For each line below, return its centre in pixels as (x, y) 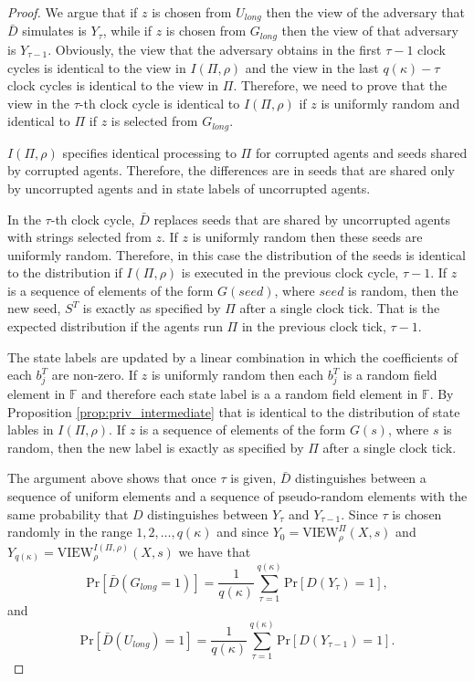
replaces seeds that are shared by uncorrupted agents (302, 219)
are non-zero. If (95, 375)
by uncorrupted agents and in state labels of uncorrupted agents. (189, 188)
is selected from (154, 121)
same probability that (68, 513)
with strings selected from (79, 237)
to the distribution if (65, 272)
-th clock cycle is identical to (159, 103)
